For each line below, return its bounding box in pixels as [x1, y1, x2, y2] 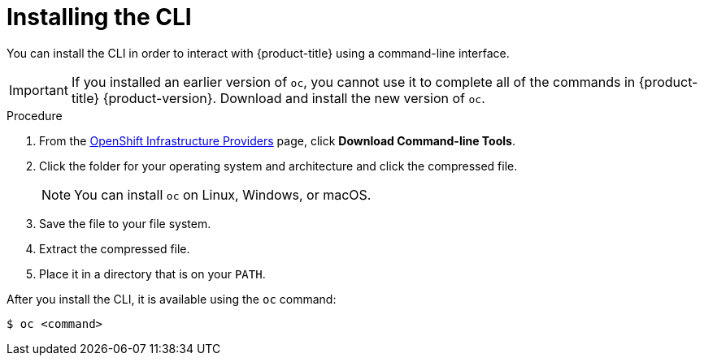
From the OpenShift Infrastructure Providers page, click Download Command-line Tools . [39, 133, 515, 148]
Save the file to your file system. [39, 216, 211, 231]
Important [9, 81, 68, 98]
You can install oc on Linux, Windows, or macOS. [74, 186, 372, 203]
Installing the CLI [7, 3, 192, 31]
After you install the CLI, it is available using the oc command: [7, 291, 337, 306]
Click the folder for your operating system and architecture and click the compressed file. [39, 158, 518, 173]
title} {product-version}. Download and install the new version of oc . [71, 89, 485, 106]
